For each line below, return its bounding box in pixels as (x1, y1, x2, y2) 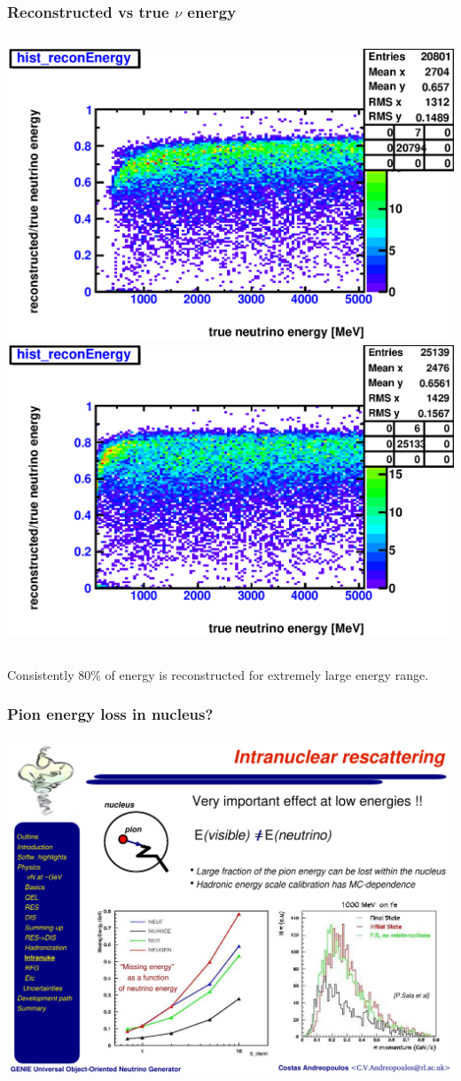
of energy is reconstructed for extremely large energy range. (105, 665, 429, 683)
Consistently (7, 665, 74, 683)
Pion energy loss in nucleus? (7, 703, 214, 725)
